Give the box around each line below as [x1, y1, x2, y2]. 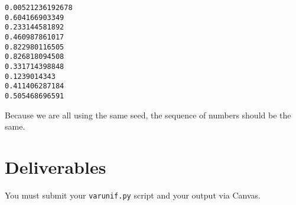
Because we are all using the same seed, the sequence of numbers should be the [5, 108, 291, 121]
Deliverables [5, 154, 106, 178]
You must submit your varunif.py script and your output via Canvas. [5, 189, 261, 201]
